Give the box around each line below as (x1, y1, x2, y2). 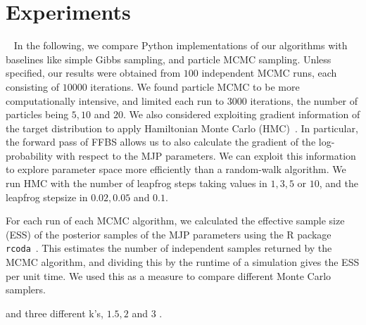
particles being (6, 107, 69, 122)
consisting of (6, 79, 59, 94)
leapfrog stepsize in (6, 189, 88, 204)
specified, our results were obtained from (6, 65, 181, 80)
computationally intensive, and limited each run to (6, 93, 225, 108)
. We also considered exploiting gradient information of (122, 107, 360, 122)
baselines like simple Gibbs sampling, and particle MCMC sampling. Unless (6, 51, 332, 66)
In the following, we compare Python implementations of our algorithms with (13, 38, 348, 53)
